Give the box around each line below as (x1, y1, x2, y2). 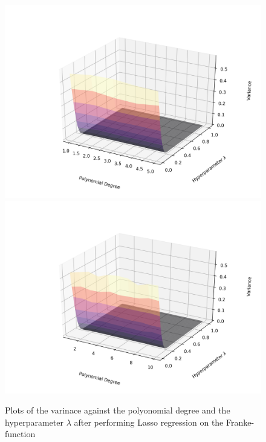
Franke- (225, 415, 255, 428)
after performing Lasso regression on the (74, 415, 224, 428)
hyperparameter (5, 415, 63, 428)
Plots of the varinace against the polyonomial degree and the (5, 404, 230, 417)
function (5, 427, 36, 440)
